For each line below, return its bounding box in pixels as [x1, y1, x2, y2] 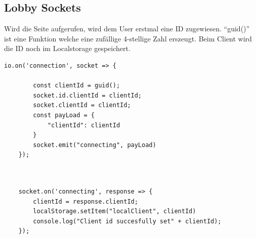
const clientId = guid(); [33, 82, 120, 89]
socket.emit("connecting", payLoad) [33, 141, 156, 149]
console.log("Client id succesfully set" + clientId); [33, 217, 222, 225]
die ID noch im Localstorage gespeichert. [4, 43, 131, 54]
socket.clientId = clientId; [33, 102, 131, 109]
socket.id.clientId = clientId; [33, 91, 142, 99]
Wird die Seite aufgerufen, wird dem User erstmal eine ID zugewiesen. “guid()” [4, 23, 250, 34]
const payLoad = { [33, 111, 95, 119]
